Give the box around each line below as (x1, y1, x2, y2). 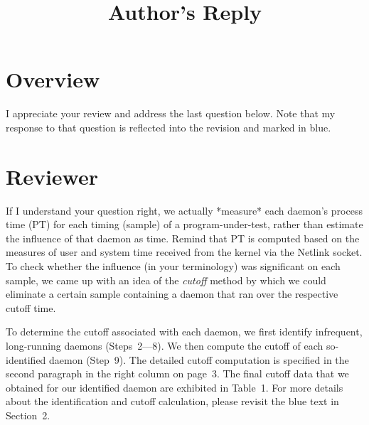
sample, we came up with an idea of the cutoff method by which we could (6, 272, 326, 287)
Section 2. (6, 407, 50, 422)
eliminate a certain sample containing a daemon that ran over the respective (6, 286, 338, 301)
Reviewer (6, 161, 99, 190)
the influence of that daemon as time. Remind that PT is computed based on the (6, 230, 360, 245)
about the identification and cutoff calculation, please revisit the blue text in (6, 394, 339, 409)
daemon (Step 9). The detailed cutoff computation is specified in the (49, 352, 349, 367)
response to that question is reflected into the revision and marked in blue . (6, 119, 331, 134)
